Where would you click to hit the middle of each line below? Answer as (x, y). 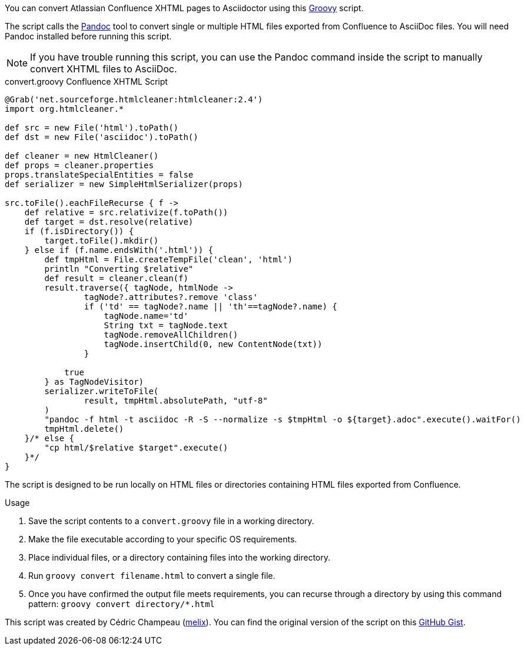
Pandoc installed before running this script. (88, 36)
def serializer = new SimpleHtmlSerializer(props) (124, 184)
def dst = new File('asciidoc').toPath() (102, 137)
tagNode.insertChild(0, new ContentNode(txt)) (213, 344)
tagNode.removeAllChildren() (171, 335)
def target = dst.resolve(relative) (109, 222)
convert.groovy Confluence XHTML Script (86, 81)
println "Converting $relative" (119, 269)
